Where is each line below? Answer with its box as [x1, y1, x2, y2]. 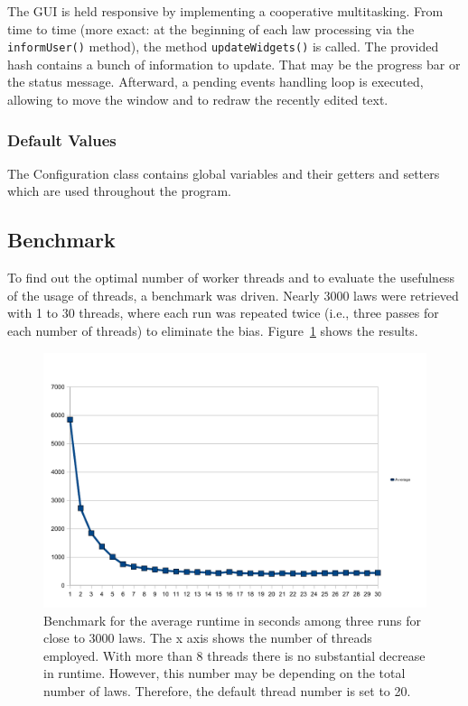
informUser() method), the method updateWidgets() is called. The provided [7, 37, 439, 56]
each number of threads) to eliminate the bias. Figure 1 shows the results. [7, 321, 418, 340]
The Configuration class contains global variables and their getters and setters [7, 163, 440, 182]
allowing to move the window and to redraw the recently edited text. [7, 90, 388, 109]
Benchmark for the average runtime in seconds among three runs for [43, 610, 421, 629]
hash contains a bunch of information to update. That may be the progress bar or [7, 54, 461, 73]
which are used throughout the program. [7, 181, 231, 200]
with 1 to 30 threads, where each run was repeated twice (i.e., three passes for [7, 303, 439, 322]
